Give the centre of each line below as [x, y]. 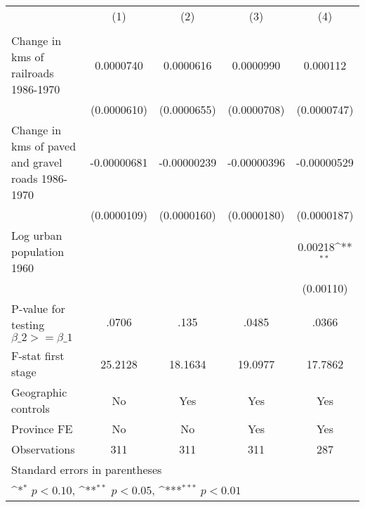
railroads [33, 73]
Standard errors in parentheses [87, 469]
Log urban [37, 235]
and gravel [37, 162]
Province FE [42, 429]
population [38, 251]
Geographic [39, 392]
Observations [43, 449]
